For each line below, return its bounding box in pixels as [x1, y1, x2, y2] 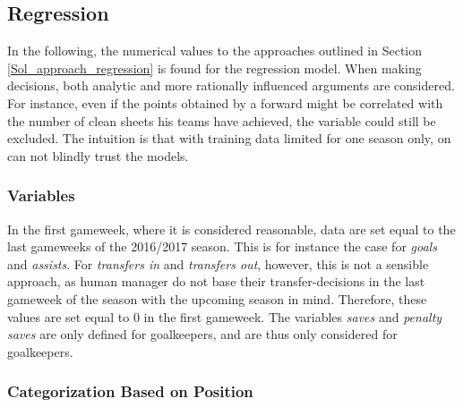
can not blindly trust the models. [7, 146, 189, 165]
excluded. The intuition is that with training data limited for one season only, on [7, 129, 451, 148]
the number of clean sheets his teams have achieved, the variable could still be [7, 111, 436, 130]
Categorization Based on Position [7, 380, 253, 403]
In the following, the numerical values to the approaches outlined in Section [7, 41, 423, 60]
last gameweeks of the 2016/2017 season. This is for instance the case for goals [7, 237, 437, 256]
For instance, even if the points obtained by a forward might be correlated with [7, 93, 443, 112]
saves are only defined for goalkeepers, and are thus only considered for [7, 325, 398, 343]
